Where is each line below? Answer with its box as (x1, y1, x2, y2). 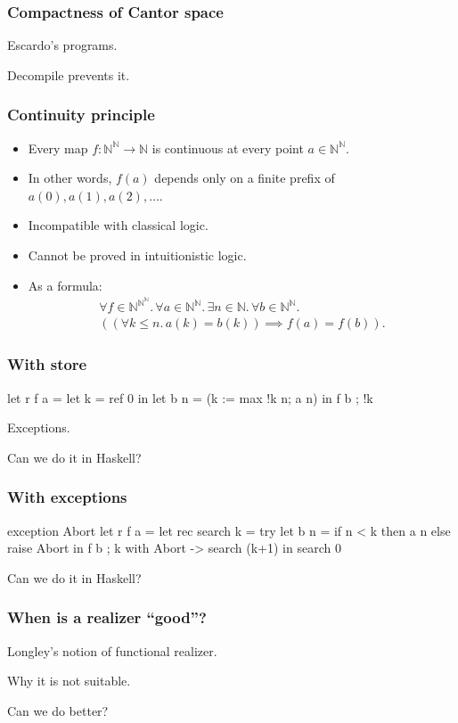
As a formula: (28, 275, 102, 294)
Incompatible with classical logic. (28, 216, 209, 234)
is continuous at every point (151, 138, 304, 157)
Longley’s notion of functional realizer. (7, 641, 217, 660)
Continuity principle (7, 103, 155, 126)
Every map (28, 138, 88, 157)
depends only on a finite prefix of (154, 168, 335, 187)
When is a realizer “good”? (7, 606, 207, 629)
